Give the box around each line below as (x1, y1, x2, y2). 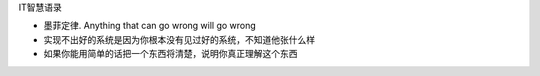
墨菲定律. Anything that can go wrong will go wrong (43, 20, 257, 32)
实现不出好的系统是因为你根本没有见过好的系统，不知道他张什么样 (43, 33, 315, 45)
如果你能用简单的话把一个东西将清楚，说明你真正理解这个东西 (43, 48, 298, 60)
